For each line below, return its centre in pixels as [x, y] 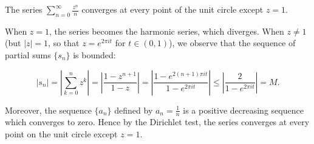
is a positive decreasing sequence [243, 110]
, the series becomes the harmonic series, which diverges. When [167, 31]
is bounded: [94, 54]
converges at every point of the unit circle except [172, 9]
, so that [64, 43]
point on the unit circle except [61, 134]
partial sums [28, 54]
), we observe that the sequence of [232, 43]
